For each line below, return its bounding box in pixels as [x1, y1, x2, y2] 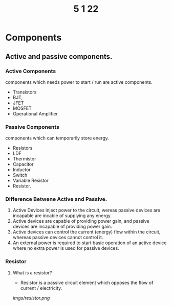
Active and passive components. [5, 52, 113, 61]
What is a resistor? [12, 269, 52, 276]
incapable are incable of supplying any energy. [12, 213, 112, 219]
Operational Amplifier [12, 110, 58, 116]
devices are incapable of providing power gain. [12, 223, 112, 230]
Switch [12, 172, 28, 178]
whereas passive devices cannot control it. [12, 234, 103, 241]
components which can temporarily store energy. [5, 135, 109, 141]
